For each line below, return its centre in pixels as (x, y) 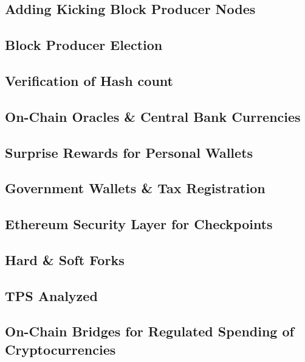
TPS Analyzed (51, 295)
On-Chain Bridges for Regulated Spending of (149, 331)
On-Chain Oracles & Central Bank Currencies (153, 116)
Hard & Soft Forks (65, 259)
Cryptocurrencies (60, 349)
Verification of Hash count (89, 80)
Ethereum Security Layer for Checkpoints (139, 224)
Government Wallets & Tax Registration (135, 188)
